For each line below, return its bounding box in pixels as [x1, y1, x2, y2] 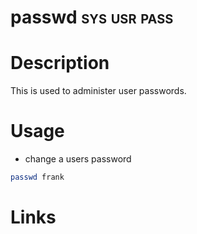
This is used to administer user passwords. [10, 85, 187, 97]
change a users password [24, 153, 132, 165]
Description [10, 52, 110, 75]
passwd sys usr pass [10, 6, 174, 29]
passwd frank [10, 172, 65, 183]
